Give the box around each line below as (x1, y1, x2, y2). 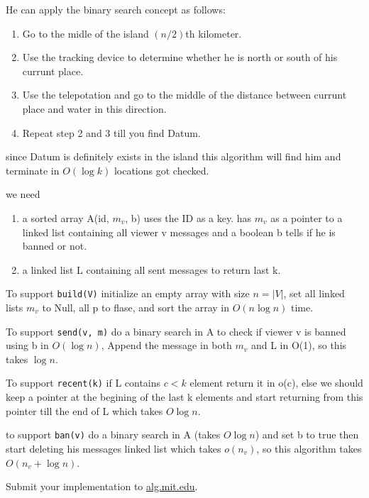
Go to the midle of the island (22, 26, 149, 40)
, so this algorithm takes (256, 441, 362, 455)
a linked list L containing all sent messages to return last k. (22, 262, 281, 277)
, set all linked (283, 286, 345, 301)
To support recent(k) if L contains (6, 375, 161, 390)
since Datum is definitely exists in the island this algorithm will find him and (6, 149, 341, 164)
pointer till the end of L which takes (6, 403, 163, 418)
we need (6, 187, 40, 201)
